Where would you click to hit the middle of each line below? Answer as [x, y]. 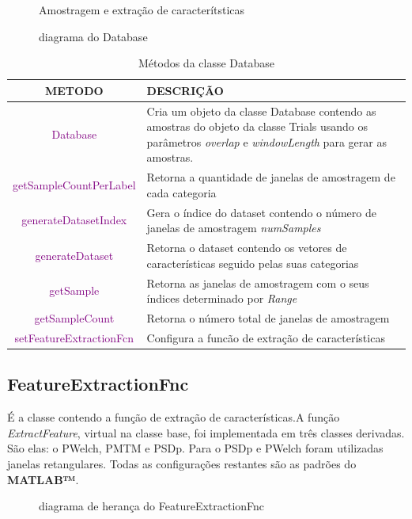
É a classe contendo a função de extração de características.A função [174, 417]
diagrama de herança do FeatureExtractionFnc [152, 506]
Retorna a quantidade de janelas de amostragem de [271, 177]
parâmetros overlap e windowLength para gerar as [266, 141]
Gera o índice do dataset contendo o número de [261, 212]
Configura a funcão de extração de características [266, 337]
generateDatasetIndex [74, 220]
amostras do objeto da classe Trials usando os [257, 126]
